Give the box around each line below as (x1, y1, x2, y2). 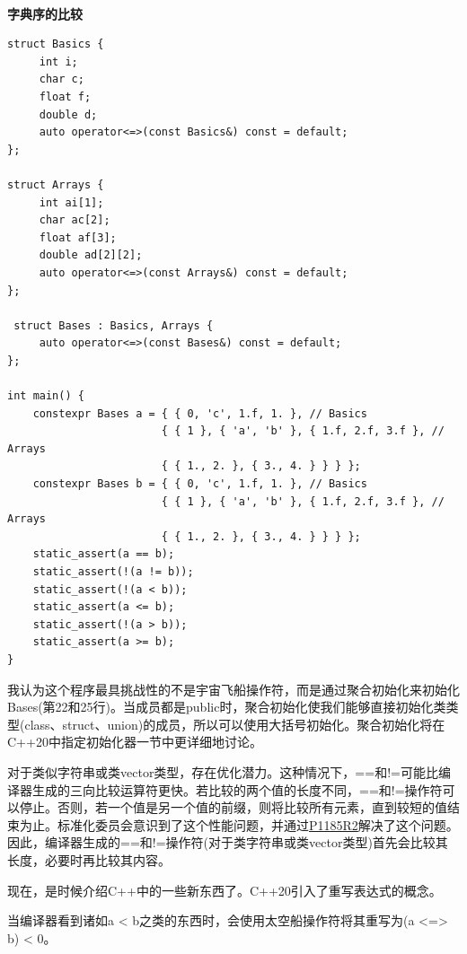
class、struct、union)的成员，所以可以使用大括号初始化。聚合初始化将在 (24, 714, 445, 733)
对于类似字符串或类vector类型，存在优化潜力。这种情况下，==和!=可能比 (7, 762, 438, 781)
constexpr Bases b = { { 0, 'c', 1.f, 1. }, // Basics (32, 477, 367, 491)
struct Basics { (7, 38, 104, 51)
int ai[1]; (39, 196, 104, 209)
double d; (39, 108, 98, 121)
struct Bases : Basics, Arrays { (13, 319, 214, 332)
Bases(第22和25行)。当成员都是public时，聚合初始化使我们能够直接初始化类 (7, 697, 446, 716)
